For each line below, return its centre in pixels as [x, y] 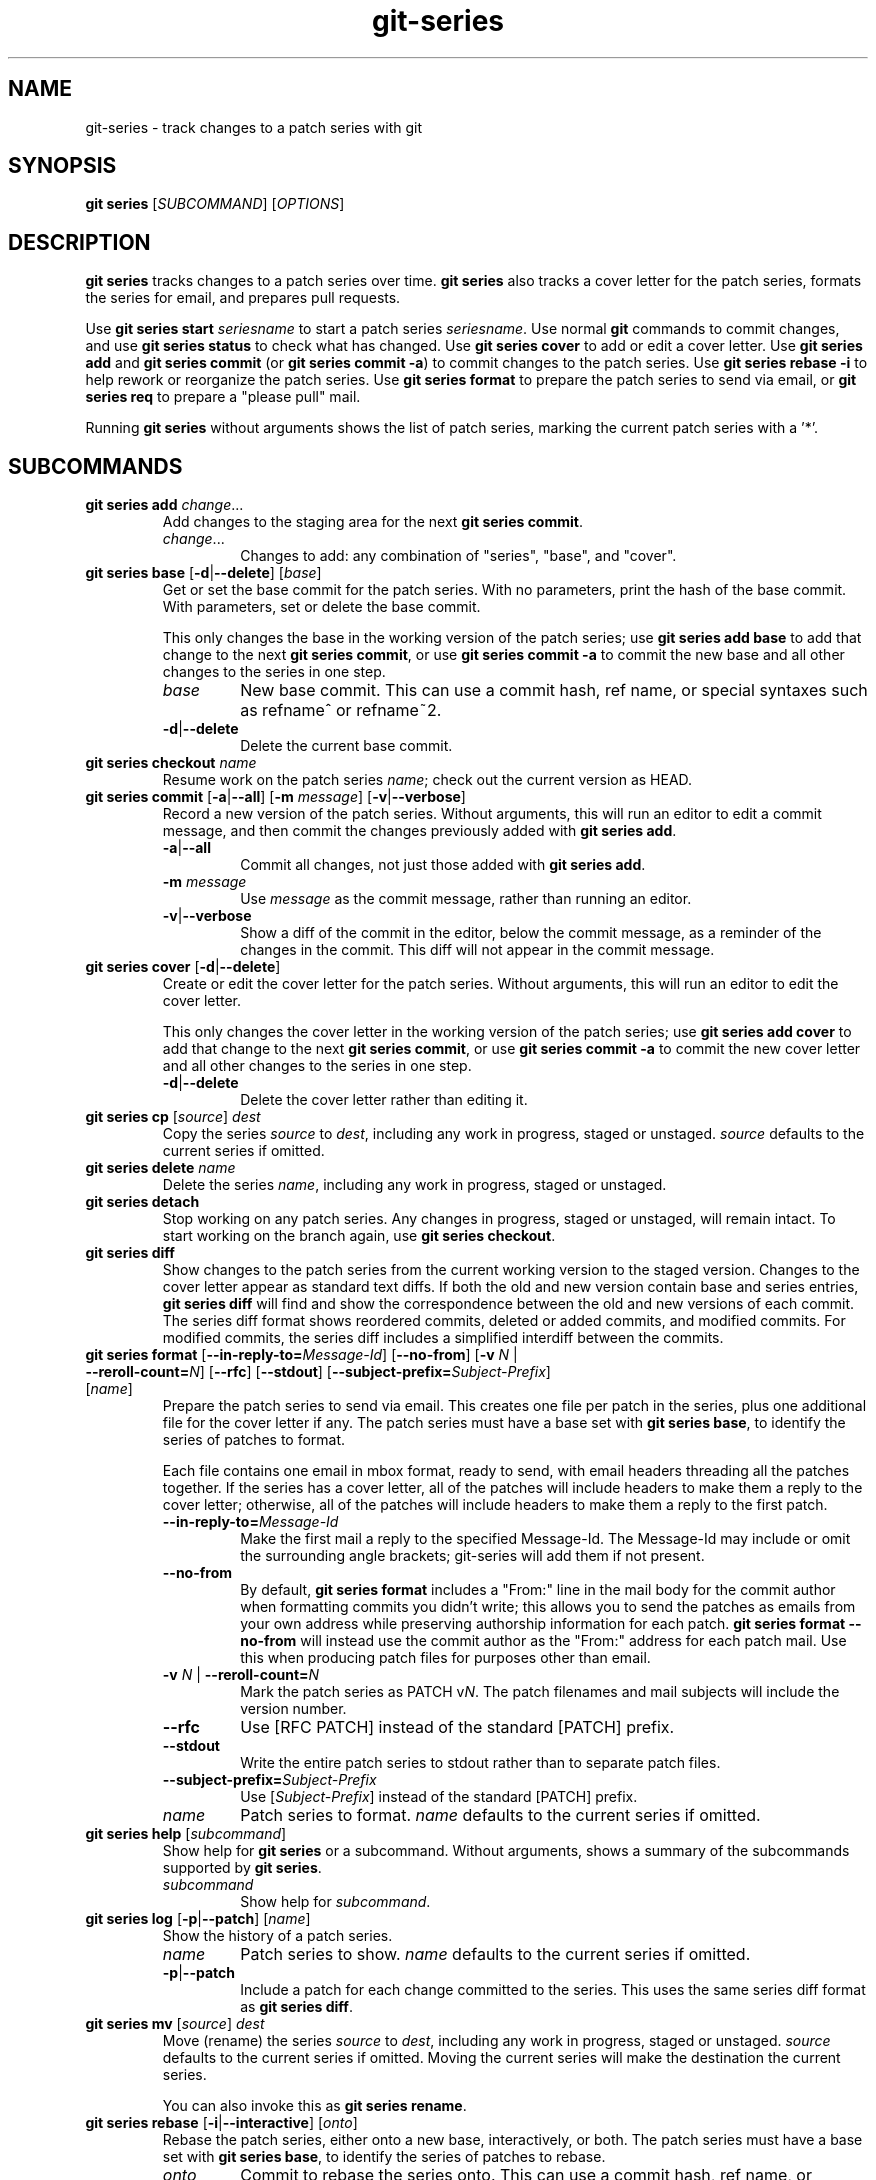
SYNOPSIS [62, 166]
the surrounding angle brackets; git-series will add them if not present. [472, 1556]
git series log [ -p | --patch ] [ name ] [198, 1919]
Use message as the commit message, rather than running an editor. [466, 899]
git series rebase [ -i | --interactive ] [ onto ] [221, 2123]
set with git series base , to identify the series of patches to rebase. [384, 2157]
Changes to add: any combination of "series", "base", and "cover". [458, 556]
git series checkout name [171, 763]
